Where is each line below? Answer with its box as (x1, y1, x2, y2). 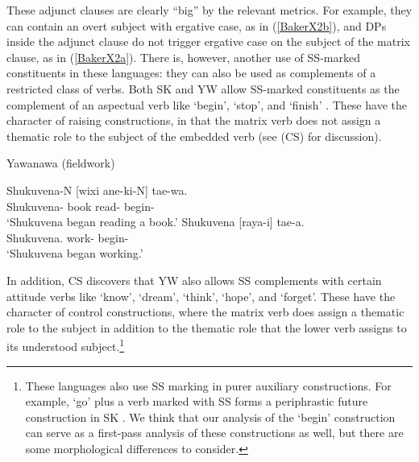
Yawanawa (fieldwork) (6, 155, 115, 171)
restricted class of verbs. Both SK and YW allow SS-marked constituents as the (6, 80, 400, 97)
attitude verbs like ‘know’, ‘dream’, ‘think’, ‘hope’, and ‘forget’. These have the (6, 287, 396, 304)
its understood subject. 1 (6, 336, 125, 354)
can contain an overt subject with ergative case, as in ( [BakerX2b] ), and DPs (6, 17, 387, 34)
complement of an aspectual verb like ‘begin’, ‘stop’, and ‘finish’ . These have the (6, 96, 407, 113)
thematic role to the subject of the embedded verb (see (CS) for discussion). (6, 127, 382, 144)
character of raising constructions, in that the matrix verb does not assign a (6, 112, 381, 129)
